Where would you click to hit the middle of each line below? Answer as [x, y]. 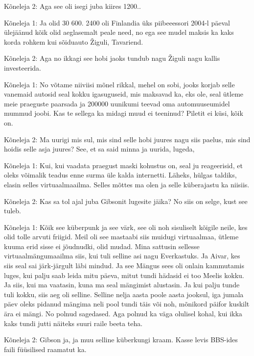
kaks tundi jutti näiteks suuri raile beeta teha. [73, 323]
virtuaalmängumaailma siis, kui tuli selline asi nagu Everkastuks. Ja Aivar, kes [122, 256]
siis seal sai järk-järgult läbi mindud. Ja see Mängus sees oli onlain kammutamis [124, 266]
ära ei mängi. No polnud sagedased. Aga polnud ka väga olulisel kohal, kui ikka [123, 314]
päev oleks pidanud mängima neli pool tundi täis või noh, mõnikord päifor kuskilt [127, 304]
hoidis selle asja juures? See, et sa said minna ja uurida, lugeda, [99, 149]
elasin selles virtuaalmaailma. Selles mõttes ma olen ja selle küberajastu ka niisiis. [127, 184]
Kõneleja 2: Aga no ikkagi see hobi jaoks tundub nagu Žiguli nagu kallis [112, 58]
